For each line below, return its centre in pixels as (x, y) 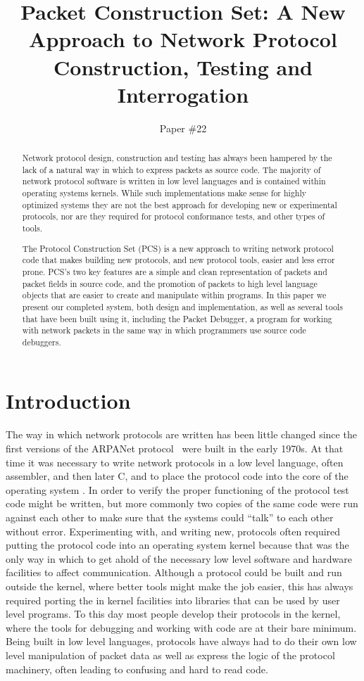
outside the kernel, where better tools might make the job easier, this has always (180, 586)
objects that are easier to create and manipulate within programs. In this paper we (174, 295)
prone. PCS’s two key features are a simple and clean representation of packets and (175, 271)
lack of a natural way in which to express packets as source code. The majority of (171, 169)
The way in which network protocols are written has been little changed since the (181, 434)
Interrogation (183, 94)
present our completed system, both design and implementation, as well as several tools (182, 306)
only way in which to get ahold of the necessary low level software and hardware (179, 558)
